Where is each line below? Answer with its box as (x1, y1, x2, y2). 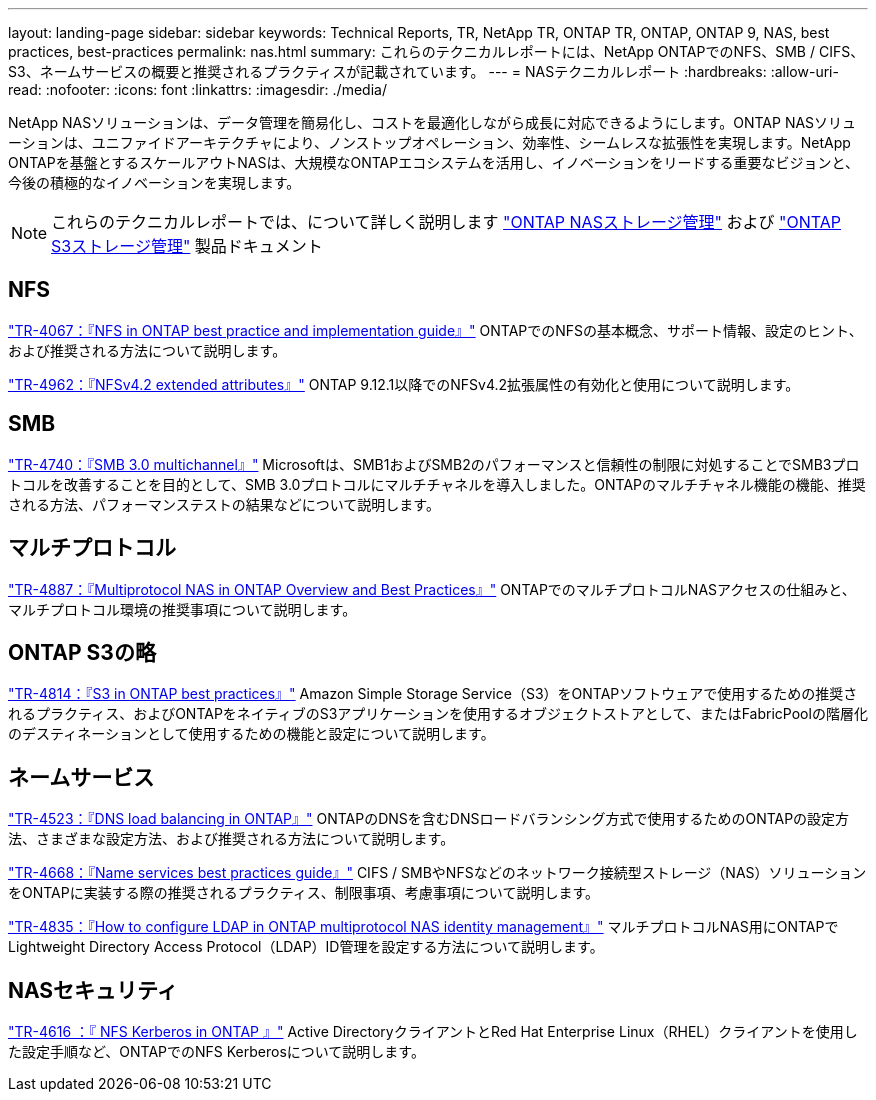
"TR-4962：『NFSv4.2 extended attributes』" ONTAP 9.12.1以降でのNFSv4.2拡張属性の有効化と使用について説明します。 (8, 375, 800, 393)
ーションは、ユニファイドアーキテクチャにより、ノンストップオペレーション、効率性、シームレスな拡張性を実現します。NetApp (8, 134, 851, 151)
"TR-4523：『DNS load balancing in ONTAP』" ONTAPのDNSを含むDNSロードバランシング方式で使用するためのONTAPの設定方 (8, 810, 850, 828)
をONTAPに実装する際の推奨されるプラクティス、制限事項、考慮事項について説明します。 (8, 884, 600, 902)
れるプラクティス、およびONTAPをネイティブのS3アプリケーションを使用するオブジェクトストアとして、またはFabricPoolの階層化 (8, 705, 868, 723)
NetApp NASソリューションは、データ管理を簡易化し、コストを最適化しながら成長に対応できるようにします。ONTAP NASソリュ (8, 114, 857, 131)
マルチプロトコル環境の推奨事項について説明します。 (8, 600, 357, 618)
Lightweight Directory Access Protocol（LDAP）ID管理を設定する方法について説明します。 (8, 938, 604, 956)
